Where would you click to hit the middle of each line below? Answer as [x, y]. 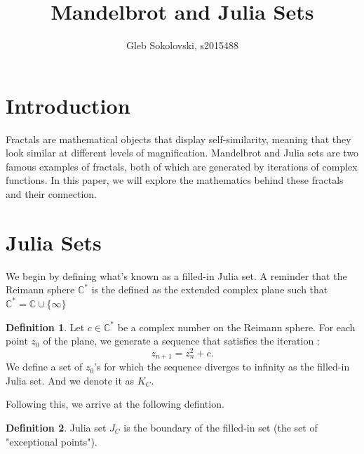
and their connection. [51, 194]
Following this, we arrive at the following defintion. [115, 404]
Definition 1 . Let [45, 327]
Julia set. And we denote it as [70, 380]
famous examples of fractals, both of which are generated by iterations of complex [182, 166]
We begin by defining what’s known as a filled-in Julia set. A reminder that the [176, 275]
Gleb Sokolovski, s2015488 [182, 45]
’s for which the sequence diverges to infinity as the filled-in [222, 367]
